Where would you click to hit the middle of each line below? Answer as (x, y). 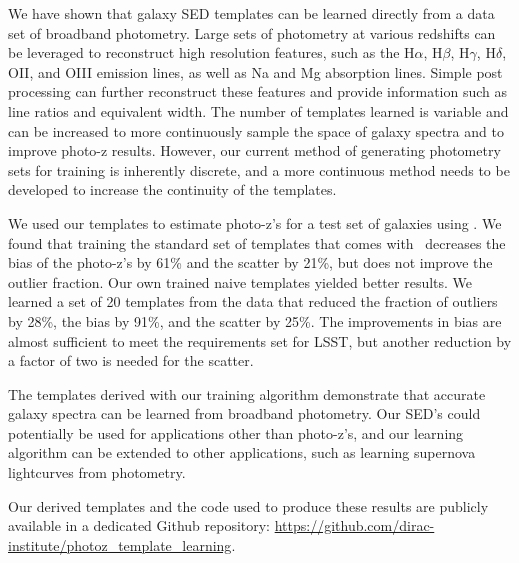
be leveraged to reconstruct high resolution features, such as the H (211, 52)
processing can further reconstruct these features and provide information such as (258, 91)
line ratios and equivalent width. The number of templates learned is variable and (258, 110)
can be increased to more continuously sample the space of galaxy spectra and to (256, 130)
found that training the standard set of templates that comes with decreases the (257, 242)
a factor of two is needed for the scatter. (131, 360)
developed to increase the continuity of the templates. (172, 189)
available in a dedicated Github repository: (139, 525)
